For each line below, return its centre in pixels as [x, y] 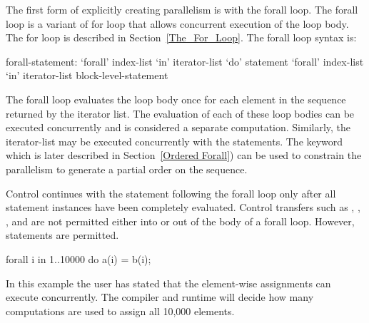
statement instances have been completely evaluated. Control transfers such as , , [183, 207]
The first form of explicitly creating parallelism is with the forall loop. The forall [182, 9]
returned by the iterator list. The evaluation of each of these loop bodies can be [180, 113]
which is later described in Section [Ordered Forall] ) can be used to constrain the [184, 155]
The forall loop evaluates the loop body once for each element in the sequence [176, 99]
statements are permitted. [62, 235]
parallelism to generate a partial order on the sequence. [127, 169]
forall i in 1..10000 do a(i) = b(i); [79, 258]
